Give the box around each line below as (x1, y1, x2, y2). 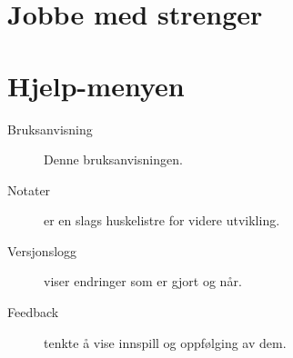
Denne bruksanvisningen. (44, 150, 183, 169)
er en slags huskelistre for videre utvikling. (44, 211, 280, 230)
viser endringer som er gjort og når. (44, 272, 242, 291)
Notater (7, 180, 51, 199)
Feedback (7, 303, 59, 322)
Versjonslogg (7, 241, 77, 260)
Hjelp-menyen (7, 66, 185, 104)
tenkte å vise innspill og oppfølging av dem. (44, 333, 287, 352)
